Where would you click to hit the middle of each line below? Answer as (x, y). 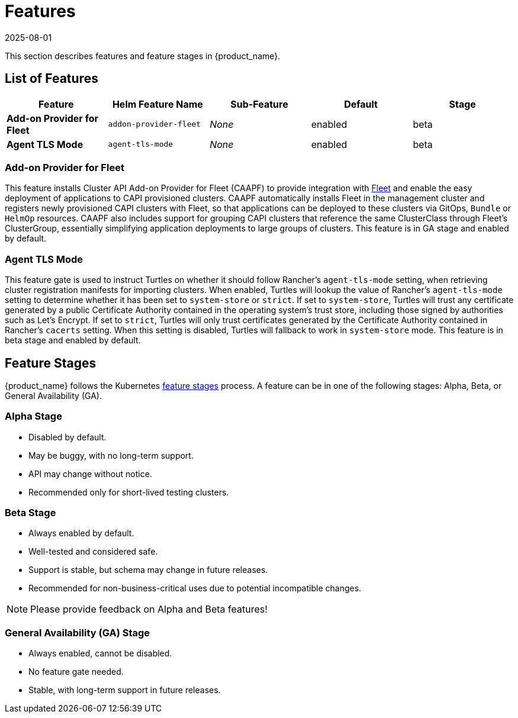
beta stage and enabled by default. (73, 340)
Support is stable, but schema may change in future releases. (148, 570)
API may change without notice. (90, 474)
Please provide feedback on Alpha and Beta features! (149, 609)
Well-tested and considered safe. (93, 552)
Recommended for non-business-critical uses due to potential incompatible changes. (195, 588)
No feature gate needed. (76, 672)
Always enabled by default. (81, 533)
